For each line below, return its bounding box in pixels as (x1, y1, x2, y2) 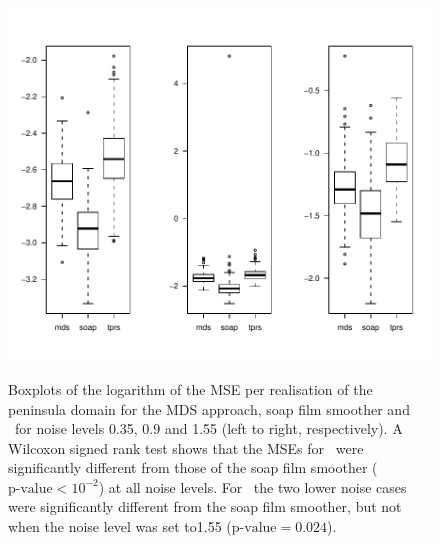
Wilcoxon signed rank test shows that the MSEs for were (8, 437, 364, 458)
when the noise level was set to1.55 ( (8, 516, 232, 537)
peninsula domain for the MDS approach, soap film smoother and (8, 398, 410, 419)
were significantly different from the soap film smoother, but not (8, 496, 402, 517)
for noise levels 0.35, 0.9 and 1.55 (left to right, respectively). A (14, 418, 403, 439)
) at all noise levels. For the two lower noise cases (98, 476, 407, 497)
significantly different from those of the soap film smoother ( (8, 457, 378, 478)
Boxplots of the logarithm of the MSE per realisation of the (8, 378, 373, 399)
